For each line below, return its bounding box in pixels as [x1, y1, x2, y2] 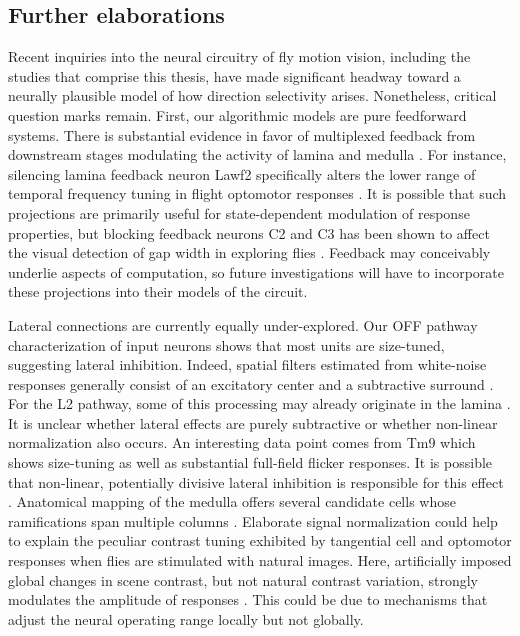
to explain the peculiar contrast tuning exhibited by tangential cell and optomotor [8, 530, 512, 551]
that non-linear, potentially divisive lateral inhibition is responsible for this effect [8, 471, 504, 492]
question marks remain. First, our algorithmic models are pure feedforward [8, 104, 467, 125]
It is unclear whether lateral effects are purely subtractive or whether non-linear [8, 412, 498, 433]
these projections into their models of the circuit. [8, 281, 308, 302]
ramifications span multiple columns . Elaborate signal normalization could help [8, 510, 498, 531]
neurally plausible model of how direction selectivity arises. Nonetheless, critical [8, 85, 497, 106]
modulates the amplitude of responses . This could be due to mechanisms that [8, 589, 488, 610]
